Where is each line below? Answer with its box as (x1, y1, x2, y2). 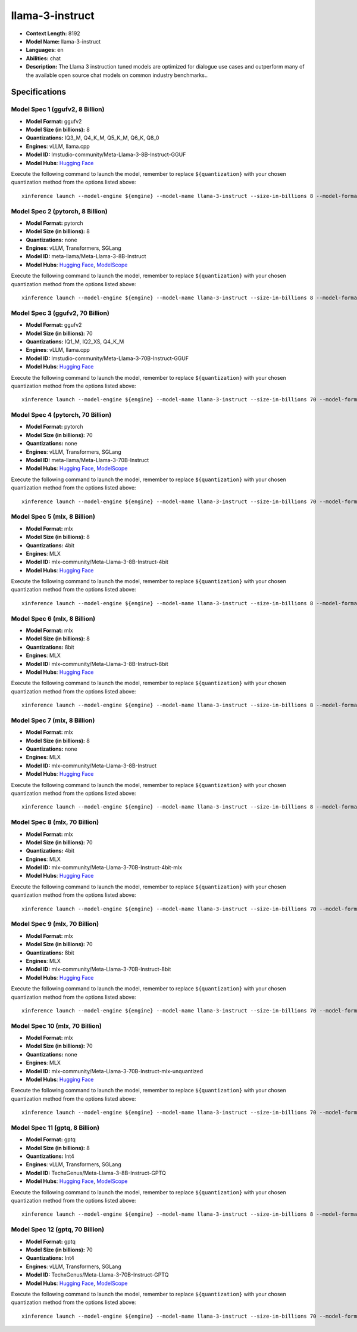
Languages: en (26, 47, 64, 54)
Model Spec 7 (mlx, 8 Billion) (11, 716, 95, 724)
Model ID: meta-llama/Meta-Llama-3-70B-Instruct (26, 457, 149, 464)
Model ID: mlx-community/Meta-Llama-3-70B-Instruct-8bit (26, 966, 171, 973)
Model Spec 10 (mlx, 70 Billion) (11, 1021, 102, 1030)
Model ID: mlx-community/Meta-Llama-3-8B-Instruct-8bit (26, 660, 168, 667)
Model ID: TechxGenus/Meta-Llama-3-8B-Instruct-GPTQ (26, 1169, 166, 1176)
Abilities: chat (26, 54, 61, 62)
